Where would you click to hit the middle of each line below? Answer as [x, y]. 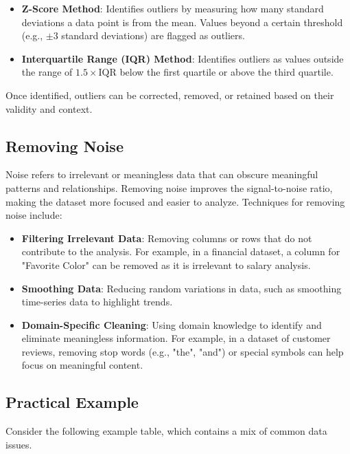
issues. [19, 444]
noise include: [34, 215]
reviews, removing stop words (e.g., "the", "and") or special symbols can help [183, 351]
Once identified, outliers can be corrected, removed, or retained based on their [170, 95]
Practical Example [72, 402]
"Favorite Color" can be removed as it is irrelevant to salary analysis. [166, 264]
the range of [47, 72]
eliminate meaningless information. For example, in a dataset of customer [176, 338]
